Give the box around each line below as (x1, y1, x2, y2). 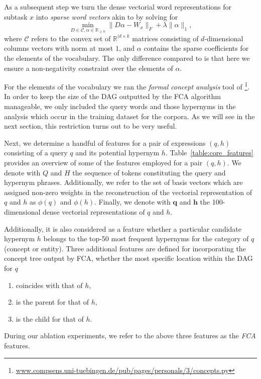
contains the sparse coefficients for (144, 43, 249, 53)
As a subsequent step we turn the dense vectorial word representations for (4, 2, 232, 12)
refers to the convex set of (31, 33, 111, 43)
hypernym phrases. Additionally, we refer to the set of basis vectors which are (4, 177, 243, 187)
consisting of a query (4, 147, 68, 158)
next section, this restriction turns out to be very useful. (4, 121, 177, 131)
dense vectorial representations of (43, 206, 145, 217)
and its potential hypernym (75, 147, 160, 158)
